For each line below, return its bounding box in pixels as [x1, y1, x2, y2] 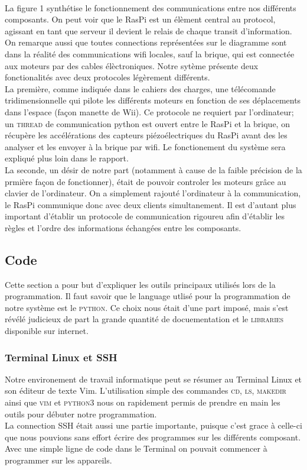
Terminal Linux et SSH [5, 349, 117, 364]
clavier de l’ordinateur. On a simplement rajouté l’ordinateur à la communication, [5, 187, 301, 199]
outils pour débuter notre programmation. [5, 407, 157, 420]
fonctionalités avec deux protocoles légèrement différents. [5, 71, 210, 83]
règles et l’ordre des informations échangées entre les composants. [5, 221, 241, 234]
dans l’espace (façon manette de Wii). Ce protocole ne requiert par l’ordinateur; [5, 105, 294, 118]
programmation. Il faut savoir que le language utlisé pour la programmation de [5, 290, 290, 302]
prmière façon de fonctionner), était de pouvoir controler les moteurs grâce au [5, 175, 286, 187]
